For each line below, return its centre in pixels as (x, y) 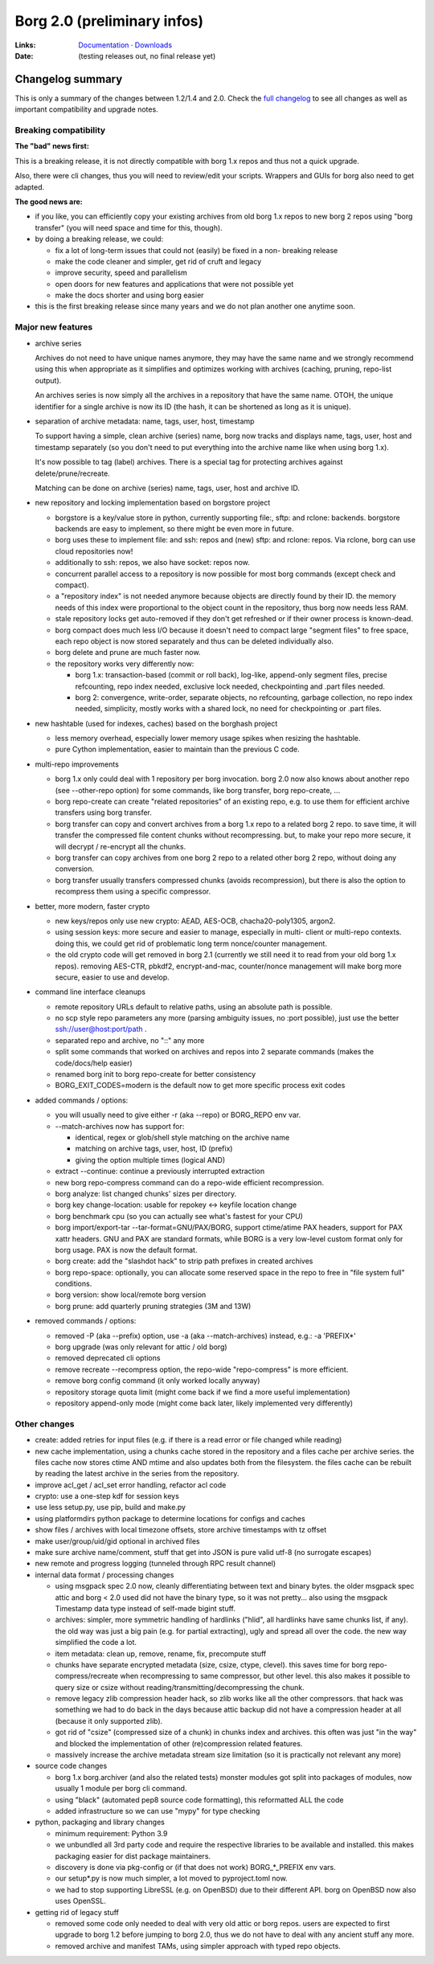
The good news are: (49, 202)
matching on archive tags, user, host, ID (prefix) (154, 1148)
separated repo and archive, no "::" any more (130, 1040)
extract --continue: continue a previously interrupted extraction (160, 1171)
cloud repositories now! (94, 551)
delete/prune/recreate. (72, 473)
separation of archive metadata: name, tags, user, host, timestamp (145, 421)
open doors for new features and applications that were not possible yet (174, 284)
